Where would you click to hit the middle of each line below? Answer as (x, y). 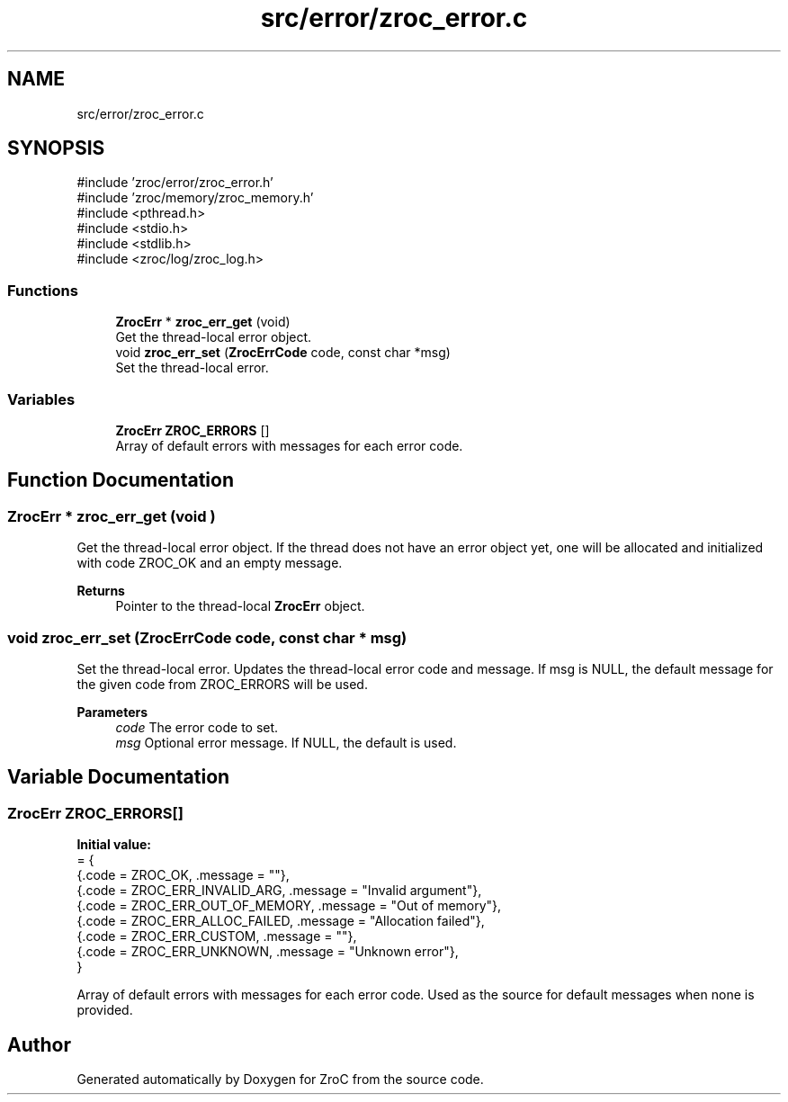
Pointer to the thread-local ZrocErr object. (240, 606)
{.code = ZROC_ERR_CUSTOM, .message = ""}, (217, 936)
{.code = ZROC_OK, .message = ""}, (183, 875)
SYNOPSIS (56, 148)
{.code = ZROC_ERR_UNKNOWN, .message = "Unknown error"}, (268, 952)
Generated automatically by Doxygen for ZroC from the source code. (280, 1079)
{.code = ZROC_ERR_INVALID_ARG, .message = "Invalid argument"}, (279, 891)
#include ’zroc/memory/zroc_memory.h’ (195, 198)
